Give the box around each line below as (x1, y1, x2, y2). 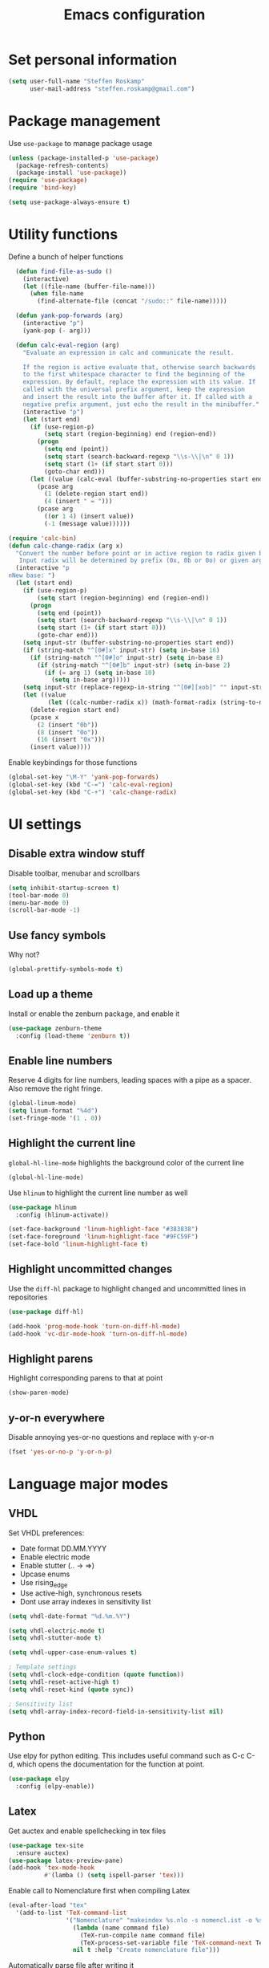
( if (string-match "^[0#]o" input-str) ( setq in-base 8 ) (29, 653, 224, 661)
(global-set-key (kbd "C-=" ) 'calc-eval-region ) (8, 781, 174, 789)
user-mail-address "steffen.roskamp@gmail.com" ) (29, 84, 195, 93)
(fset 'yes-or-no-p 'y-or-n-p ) (8, 1448, 113, 1456)
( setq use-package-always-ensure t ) (8, 198, 130, 206)
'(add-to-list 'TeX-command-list (15, 1909, 127, 1917)
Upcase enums (19, 1569, 70, 1579)
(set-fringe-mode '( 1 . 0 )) (8, 1114, 102, 1123)
